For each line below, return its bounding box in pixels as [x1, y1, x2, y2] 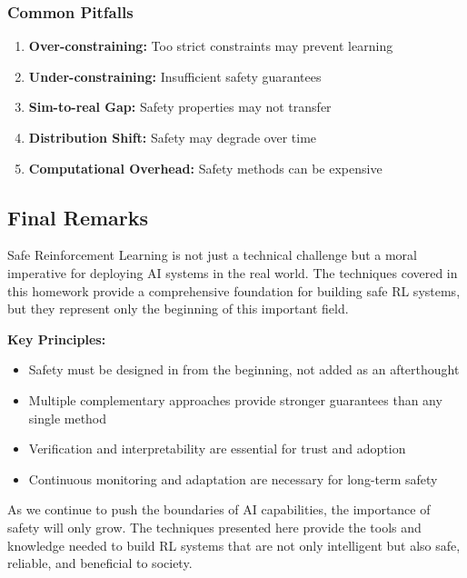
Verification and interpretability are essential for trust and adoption [28, 439, 406, 458]
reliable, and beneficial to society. [7, 553, 193, 573]
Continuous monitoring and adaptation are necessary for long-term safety [28, 469, 438, 488]
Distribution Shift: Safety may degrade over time [28, 128, 317, 146]
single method [28, 408, 107, 427]
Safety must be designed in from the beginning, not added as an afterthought [28, 360, 460, 379]
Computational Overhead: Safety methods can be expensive [28, 158, 383, 177]
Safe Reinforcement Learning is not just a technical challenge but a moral [7, 245, 417, 264]
